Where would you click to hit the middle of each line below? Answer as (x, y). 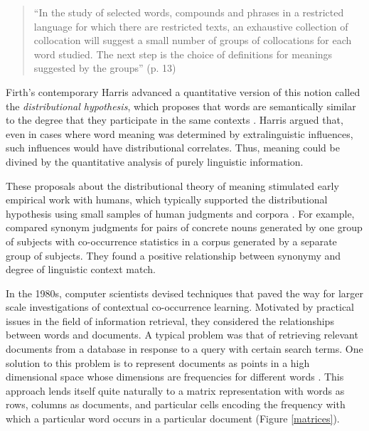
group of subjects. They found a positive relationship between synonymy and (173, 255)
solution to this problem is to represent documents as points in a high (158, 362)
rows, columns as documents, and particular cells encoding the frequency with (176, 404)
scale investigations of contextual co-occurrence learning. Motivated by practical (180, 307)
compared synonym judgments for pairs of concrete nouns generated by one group (184, 227)
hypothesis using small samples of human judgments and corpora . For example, (180, 213)
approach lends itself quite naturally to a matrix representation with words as (175, 390)
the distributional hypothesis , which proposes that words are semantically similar (181, 106)
